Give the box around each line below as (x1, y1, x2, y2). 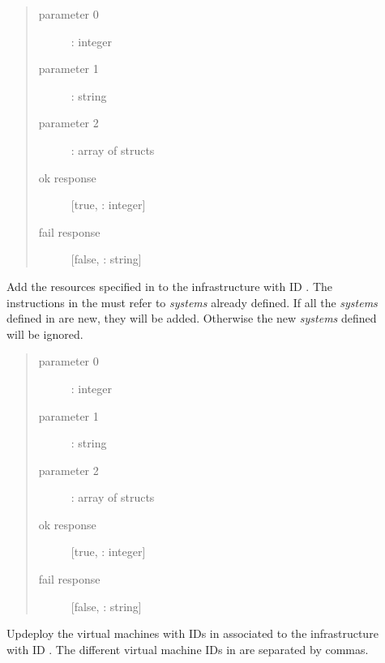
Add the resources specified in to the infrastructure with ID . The (6, 277, 333, 294)
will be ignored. (6, 325, 83, 342)
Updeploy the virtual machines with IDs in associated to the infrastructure (6, 625, 379, 642)
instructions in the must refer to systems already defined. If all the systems (6, 293, 378, 310)
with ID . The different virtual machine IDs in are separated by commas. (6, 640, 369, 657)
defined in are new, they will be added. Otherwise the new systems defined (6, 310, 377, 327)
